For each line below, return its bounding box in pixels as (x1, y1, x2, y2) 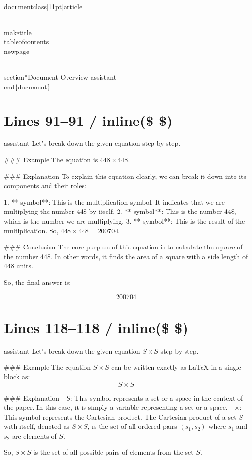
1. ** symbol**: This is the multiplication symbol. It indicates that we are (4, 196, 225, 207)
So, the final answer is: (4, 277, 71, 287)
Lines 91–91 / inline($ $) (4, 110, 173, 130)
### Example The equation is (4, 155, 98, 165)
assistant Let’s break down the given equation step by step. (4, 138, 181, 148)
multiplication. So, (4, 225, 59, 235)
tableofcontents (4, 36, 49, 47)
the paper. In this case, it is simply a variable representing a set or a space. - (4, 402, 233, 412)
